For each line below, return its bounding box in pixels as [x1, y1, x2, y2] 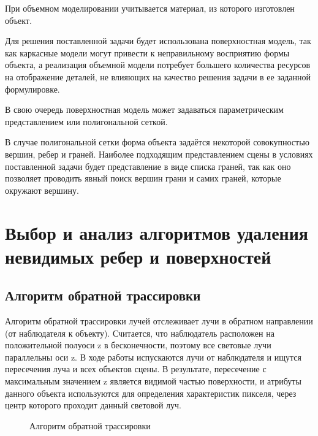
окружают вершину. [5, 183, 79, 196]
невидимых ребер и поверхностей [5, 243, 271, 269]
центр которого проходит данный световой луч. [5, 399, 182, 411]
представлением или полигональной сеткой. [5, 115, 168, 128]
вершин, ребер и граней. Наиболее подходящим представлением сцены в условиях [5, 147, 313, 160]
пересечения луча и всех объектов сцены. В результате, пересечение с [5, 362, 267, 375]
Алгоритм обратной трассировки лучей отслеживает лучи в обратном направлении [5, 315, 313, 327]
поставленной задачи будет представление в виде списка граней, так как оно [5, 159, 291, 172]
